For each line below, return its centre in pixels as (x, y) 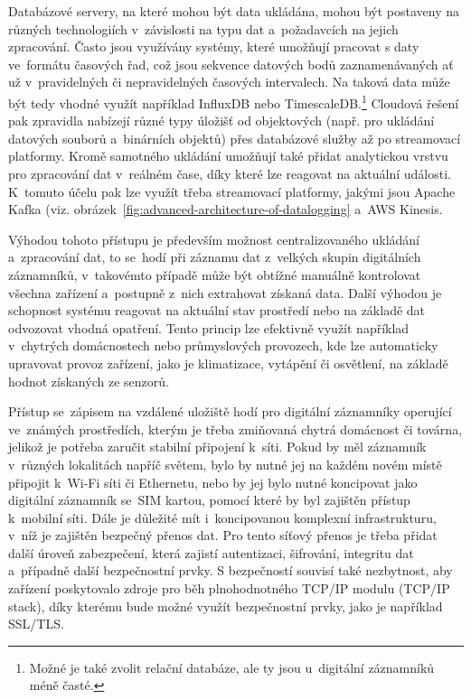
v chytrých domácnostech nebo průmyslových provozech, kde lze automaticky (223, 345)
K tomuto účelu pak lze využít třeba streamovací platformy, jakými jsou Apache (232, 191)
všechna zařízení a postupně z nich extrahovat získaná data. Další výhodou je (225, 292)
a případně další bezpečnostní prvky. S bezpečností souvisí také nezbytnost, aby (231, 570)
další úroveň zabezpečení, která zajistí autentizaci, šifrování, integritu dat (211, 552)
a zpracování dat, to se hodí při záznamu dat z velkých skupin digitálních (215, 257)
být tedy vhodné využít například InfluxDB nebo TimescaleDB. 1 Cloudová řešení (234, 101)
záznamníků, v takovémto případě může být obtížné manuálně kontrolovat (215, 274)
